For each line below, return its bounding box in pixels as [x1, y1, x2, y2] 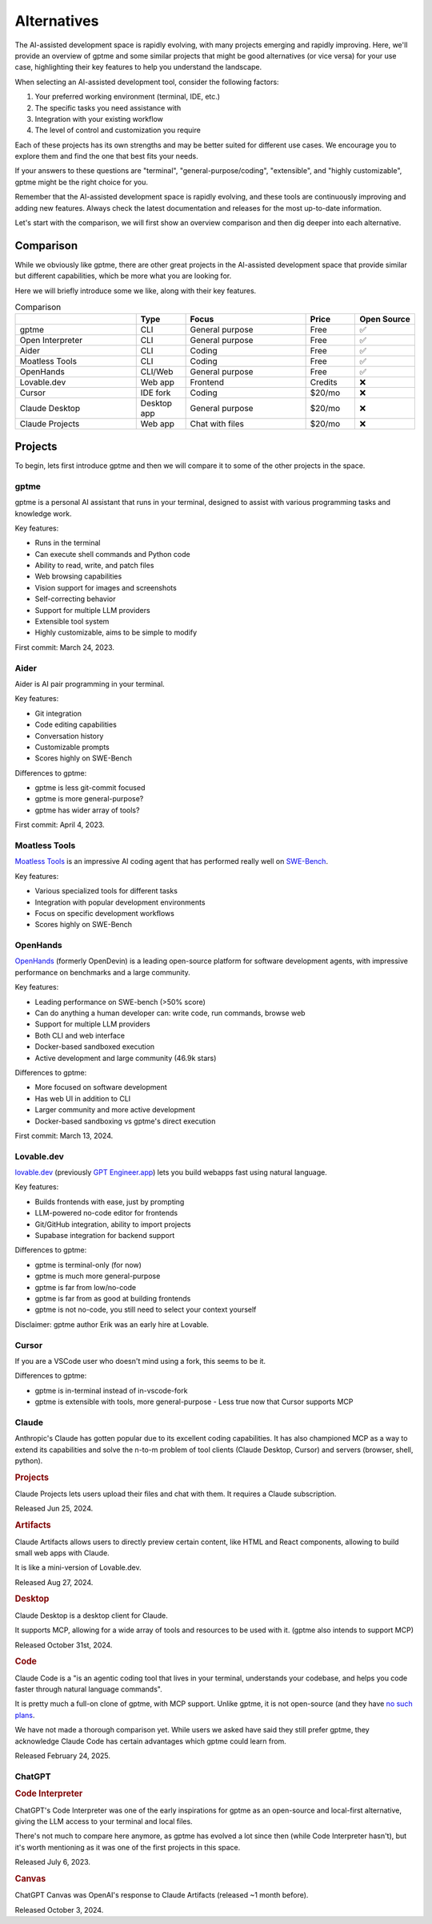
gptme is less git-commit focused [34, 783, 146, 793]
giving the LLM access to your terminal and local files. [14, 1816, 193, 1826]
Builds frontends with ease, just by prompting [34, 1196, 185, 1206]
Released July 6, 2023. [14, 1857, 91, 1867]
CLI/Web [140, 366, 174, 377]
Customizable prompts [34, 742, 110, 752]
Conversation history [34, 731, 104, 740]
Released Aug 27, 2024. [14, 1577, 94, 1587]
